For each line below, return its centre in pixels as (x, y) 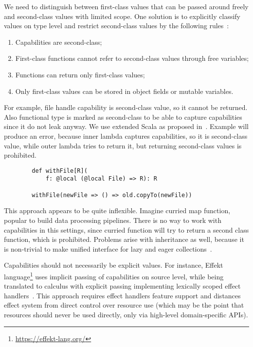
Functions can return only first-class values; (80, 74)
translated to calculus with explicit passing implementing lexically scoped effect (122, 286)
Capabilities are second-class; (59, 42)
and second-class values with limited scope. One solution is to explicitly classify (122, 16)
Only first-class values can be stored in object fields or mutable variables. (124, 91)
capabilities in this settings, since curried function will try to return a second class (126, 229)
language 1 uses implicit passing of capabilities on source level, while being (114, 275)
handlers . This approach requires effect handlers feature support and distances (122, 295)
